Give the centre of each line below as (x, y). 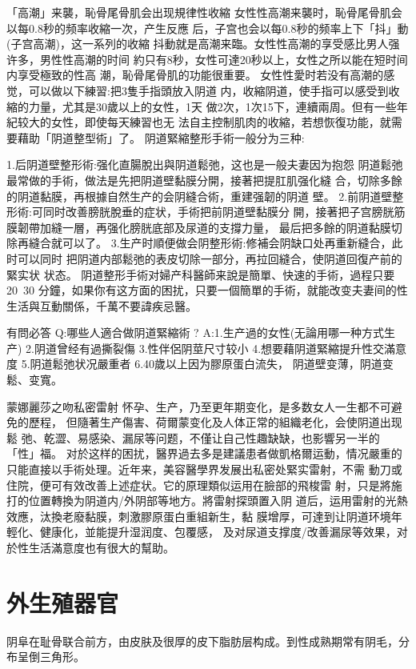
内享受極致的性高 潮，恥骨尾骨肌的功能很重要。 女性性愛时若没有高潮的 (195, 75)
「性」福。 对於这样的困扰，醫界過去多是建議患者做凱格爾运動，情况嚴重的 (204, 453)
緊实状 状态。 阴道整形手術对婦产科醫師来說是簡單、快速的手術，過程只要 (201, 274)
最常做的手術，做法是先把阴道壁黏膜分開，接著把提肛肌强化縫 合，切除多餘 (204, 180)
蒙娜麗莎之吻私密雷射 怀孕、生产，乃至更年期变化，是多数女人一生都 (188, 406)
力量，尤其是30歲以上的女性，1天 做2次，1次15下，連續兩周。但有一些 (212, 106)
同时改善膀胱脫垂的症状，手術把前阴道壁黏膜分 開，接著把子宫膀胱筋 (224, 212)
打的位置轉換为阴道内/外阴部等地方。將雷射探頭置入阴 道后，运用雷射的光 (202, 501)
